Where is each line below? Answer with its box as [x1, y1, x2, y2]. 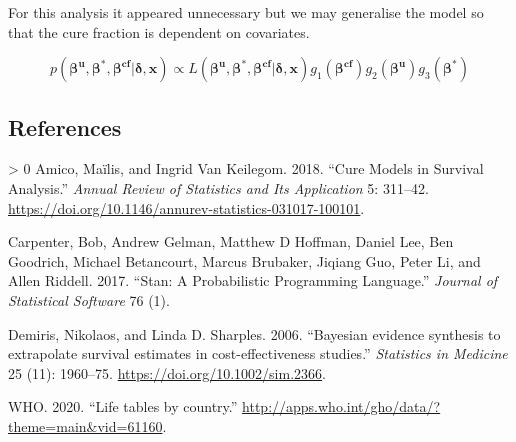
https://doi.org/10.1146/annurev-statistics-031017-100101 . [8, 197, 365, 218]
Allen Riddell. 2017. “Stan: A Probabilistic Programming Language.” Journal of [8, 270, 498, 291]
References [8, 111, 122, 142]
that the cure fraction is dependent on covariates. [8, 21, 310, 42]
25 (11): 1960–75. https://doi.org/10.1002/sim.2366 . [8, 362, 326, 383]
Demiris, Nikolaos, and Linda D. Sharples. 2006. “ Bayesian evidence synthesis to [8, 323, 501, 344]
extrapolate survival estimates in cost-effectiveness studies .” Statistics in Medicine [8, 343, 508, 364]
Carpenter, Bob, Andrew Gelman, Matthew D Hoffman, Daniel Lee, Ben [8, 231, 454, 252]
